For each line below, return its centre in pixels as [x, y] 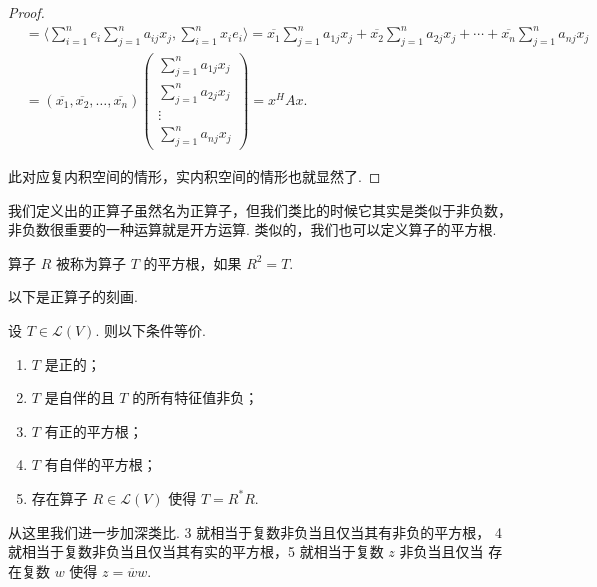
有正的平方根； [93, 430]
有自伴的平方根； [100, 464]
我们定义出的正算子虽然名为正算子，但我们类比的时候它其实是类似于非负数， [260, 209]
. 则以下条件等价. [150, 330]
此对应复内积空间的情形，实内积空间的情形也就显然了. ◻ [194, 176]
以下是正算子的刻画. [73, 296]
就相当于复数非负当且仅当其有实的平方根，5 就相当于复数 [196, 551]
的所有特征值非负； [195, 397]
